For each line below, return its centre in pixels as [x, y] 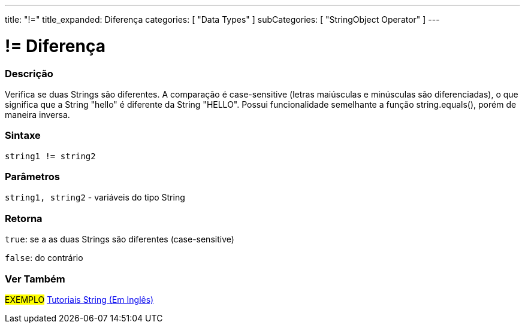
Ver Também [35, 279]
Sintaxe [23, 136]
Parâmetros [32, 177]
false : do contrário [44, 258]
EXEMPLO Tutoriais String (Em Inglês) [79, 299]
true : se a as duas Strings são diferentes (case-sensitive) [120, 239]
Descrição [29, 73]
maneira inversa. [37, 114]
